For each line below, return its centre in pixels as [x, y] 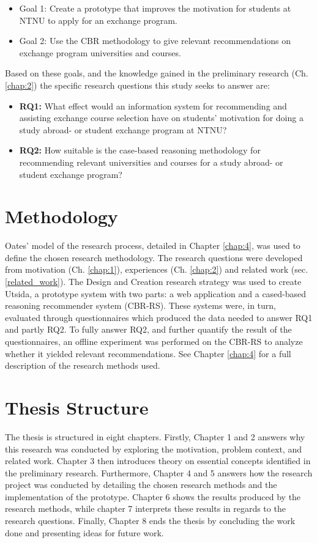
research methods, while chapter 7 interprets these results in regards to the [145, 508]
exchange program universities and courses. [100, 52]
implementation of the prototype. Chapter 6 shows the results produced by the [153, 496]
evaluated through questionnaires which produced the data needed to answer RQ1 [159, 317]
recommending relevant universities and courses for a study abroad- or [151, 162]
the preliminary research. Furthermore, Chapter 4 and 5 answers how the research [159, 472]
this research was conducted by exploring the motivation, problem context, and [153, 449]
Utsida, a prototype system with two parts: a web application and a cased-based [156, 293]
